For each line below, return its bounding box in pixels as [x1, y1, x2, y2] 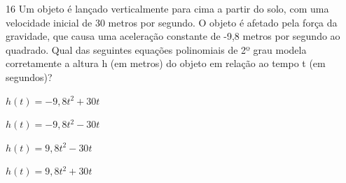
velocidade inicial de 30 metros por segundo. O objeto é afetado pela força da [6, 15, 338, 29]
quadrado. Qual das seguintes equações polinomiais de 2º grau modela [6, 42, 307, 57]
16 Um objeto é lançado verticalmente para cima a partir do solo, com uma [6, 1, 329, 15]
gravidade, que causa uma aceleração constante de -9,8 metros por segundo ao [6, 29, 340, 43]
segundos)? [6, 69, 53, 84]
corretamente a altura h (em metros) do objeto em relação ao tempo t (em [6, 56, 326, 71]
